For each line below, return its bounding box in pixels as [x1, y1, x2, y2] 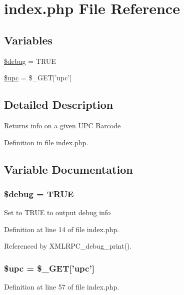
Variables [4, 32, 53, 47]
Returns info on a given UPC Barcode [4, 120, 121, 130]
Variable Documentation [4, 161, 133, 177]
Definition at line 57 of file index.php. [4, 282, 119, 292]
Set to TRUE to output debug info [4, 207, 111, 218]
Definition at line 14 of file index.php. [4, 224, 119, 234]
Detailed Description [4, 97, 113, 112]
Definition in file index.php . [4, 137, 88, 147]
